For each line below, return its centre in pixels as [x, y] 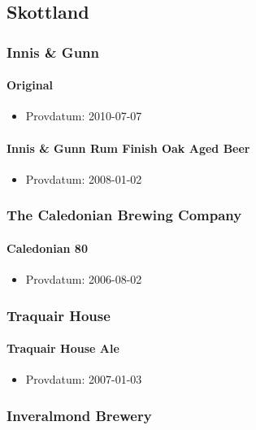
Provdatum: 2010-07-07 [84, 116]
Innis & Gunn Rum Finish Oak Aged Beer [128, 148]
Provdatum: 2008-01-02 [84, 178]
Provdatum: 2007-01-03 [84, 379]
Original [30, 85]
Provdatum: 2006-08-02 [84, 279]
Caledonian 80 [47, 248]
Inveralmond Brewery [79, 415]
